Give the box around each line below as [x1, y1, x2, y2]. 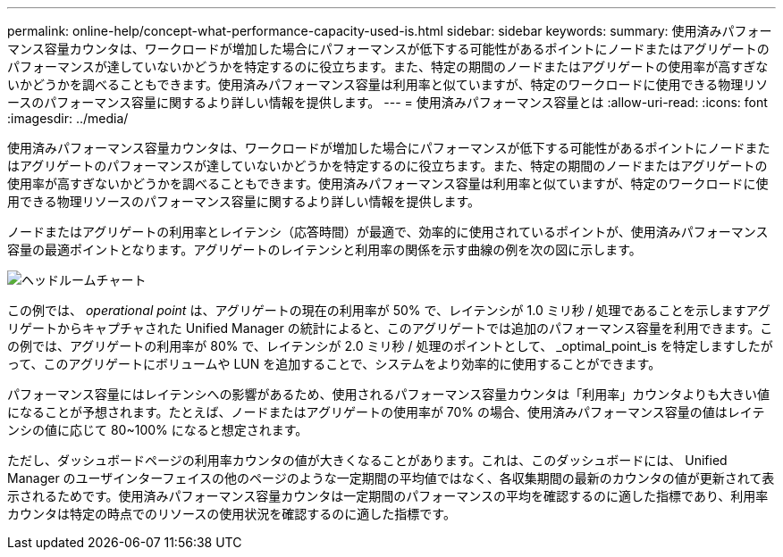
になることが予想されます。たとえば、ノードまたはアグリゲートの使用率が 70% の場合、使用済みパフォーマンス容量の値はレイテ [7, 404, 765, 420]
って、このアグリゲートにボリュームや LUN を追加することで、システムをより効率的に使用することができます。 [7, 356, 661, 371]
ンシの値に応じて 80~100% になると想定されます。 [7, 422, 308, 437]
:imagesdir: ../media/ [7, 111, 129, 126]
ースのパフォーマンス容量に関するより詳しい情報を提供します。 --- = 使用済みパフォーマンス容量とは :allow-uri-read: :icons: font [7, 95, 768, 110]
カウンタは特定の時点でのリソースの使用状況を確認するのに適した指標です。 [7, 506, 456, 521]
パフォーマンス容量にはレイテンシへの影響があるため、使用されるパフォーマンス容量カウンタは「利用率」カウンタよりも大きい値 [7, 387, 770, 402]
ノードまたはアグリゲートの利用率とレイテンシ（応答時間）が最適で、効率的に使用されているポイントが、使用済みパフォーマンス [7, 224, 769, 239]
